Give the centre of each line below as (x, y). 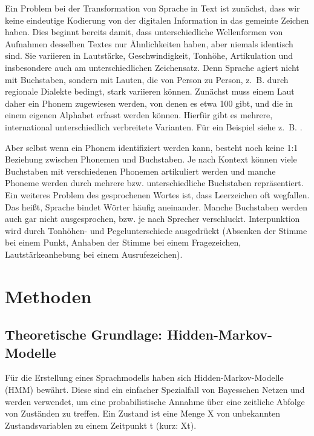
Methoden (48, 296)
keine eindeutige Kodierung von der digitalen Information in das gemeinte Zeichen (157, 20)
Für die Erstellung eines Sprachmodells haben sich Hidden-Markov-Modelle (144, 377)
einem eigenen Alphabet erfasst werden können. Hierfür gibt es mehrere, (139, 115)
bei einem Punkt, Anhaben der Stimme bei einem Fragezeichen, (123, 242)
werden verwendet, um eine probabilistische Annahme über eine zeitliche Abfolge (155, 401)
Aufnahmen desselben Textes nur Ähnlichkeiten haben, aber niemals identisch (149, 43)
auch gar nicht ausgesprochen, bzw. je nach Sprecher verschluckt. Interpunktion (152, 219)
